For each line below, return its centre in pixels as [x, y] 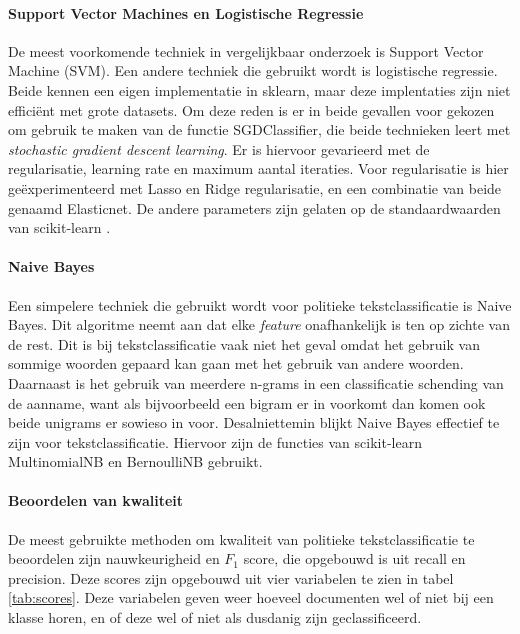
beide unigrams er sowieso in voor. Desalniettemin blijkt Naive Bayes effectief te [254, 422]
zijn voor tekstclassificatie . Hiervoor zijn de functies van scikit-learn [215, 441]
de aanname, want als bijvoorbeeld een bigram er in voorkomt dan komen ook [247, 402]
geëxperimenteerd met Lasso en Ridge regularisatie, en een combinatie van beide [255, 187]
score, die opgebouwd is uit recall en [354, 558]
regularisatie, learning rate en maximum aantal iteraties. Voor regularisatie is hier [258, 168]
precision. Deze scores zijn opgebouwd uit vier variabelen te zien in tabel [231, 577]
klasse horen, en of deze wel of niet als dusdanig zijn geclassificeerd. [215, 617]
